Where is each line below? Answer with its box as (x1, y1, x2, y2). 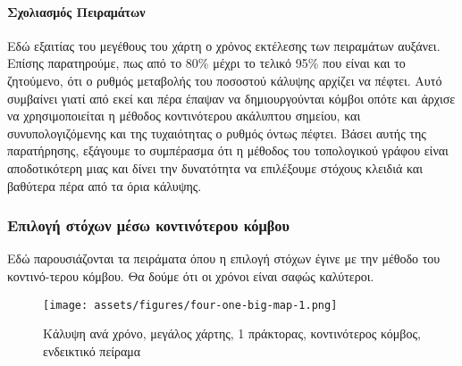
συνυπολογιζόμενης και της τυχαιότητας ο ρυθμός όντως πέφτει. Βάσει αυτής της (7, 123, 426, 142)
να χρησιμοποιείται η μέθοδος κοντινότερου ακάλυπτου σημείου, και (7, 106, 361, 125)
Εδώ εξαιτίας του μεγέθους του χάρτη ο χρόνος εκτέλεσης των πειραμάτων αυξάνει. (7, 36, 441, 54)
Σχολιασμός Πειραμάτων (7, 2, 146, 21)
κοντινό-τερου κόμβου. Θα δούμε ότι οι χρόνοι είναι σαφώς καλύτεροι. (7, 266, 374, 285)
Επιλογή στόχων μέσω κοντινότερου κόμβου (7, 214, 290, 237)
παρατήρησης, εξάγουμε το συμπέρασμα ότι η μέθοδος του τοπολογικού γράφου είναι (7, 141, 449, 160)
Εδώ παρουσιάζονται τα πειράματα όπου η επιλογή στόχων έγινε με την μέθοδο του (7, 249, 441, 268)
